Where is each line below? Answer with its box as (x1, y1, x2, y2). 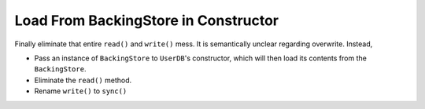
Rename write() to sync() (34, 86, 128, 96)
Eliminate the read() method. (34, 75, 132, 85)
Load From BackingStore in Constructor (14, 12, 279, 29)
